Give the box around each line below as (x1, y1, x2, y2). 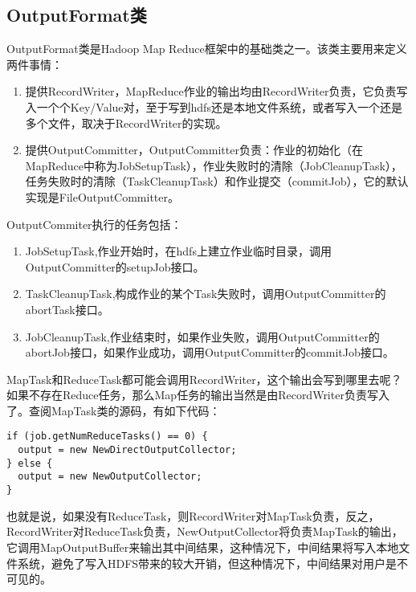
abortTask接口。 (25, 300, 109, 317)
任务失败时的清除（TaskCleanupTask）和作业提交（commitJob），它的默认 (25, 173, 409, 190)
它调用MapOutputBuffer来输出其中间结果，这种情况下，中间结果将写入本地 (6, 538, 399, 555)
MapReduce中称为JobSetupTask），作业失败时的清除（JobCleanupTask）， (25, 157, 402, 174)
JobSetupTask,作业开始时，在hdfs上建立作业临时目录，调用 (25, 243, 332, 259)
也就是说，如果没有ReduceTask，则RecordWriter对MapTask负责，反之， (6, 507, 380, 524)
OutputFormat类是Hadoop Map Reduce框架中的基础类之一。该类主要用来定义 (6, 40, 407, 57)
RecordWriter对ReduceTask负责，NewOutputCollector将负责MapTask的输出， (6, 523, 403, 540)
